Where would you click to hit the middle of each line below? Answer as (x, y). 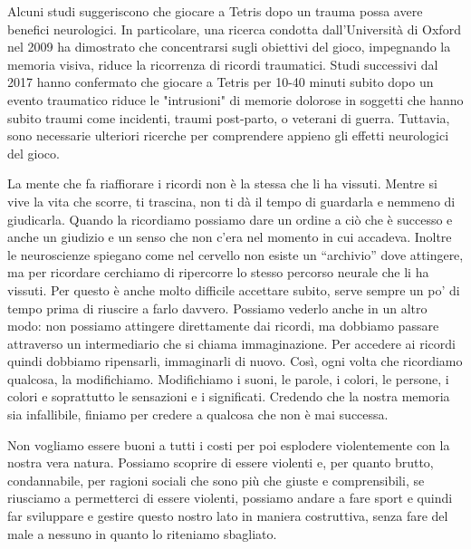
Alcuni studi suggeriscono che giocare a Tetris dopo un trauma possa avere (215, 11)
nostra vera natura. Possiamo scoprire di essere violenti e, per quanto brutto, (221, 462)
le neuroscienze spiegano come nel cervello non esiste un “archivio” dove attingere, (235, 254)
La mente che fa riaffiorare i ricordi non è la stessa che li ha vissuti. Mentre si (222, 183)
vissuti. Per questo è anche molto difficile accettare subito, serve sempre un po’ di (234, 289)
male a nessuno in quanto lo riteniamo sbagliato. (142, 533)
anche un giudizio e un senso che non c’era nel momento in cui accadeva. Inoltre (230, 237)
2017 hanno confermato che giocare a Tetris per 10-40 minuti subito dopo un (221, 82)
